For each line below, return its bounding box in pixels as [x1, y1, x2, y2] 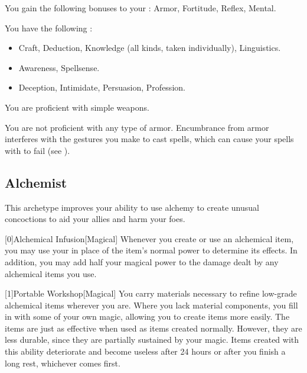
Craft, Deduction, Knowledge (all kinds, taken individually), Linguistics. [18, 41, 281, 54]
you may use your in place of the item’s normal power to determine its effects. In [5, 244, 298, 256]
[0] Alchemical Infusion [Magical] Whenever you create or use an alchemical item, [5, 232, 294, 245]
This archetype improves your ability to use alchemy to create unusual [5, 201, 259, 213]
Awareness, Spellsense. [18, 61, 100, 73]
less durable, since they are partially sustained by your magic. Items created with [5, 333, 299, 346]
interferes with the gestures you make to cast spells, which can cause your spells [5, 133, 294, 145]
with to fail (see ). [5, 144, 70, 156]
